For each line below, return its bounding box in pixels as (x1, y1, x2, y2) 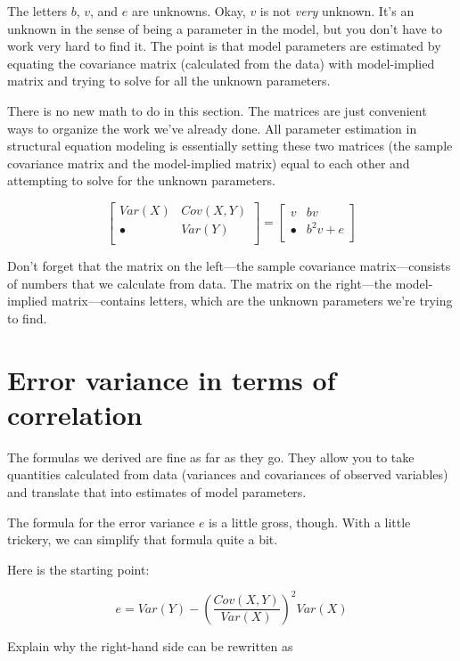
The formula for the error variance (7, 512, 195, 531)
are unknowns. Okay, (132, 2, 246, 20)
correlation (7, 396, 143, 432)
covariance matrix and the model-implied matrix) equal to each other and (7, 153, 410, 172)
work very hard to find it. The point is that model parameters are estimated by (7, 37, 441, 55)
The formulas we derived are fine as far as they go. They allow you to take (7, 447, 415, 466)
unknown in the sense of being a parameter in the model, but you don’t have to (7, 19, 442, 37)
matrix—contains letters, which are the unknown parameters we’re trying (51, 291, 453, 310)
